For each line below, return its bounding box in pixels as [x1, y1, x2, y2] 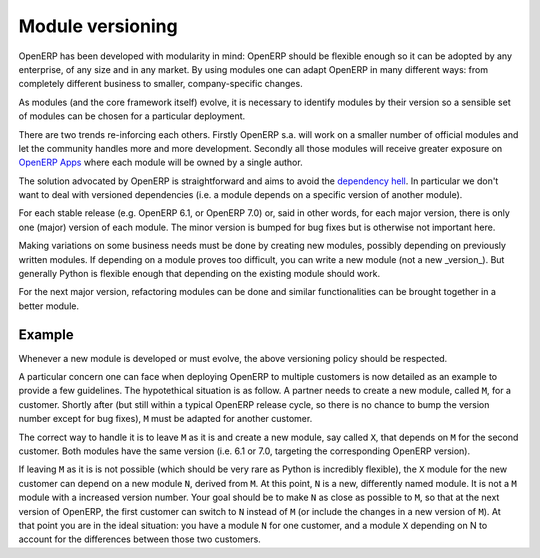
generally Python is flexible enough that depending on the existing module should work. [18, 268, 380, 280]
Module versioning [18, 15, 179, 37]
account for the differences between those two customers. [18, 533, 262, 545]
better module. [18, 300, 80, 312]
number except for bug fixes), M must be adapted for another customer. [18, 413, 313, 425]
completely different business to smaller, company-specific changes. [18, 78, 304, 90]
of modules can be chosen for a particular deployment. [18, 110, 246, 122]
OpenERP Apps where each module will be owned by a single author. [18, 156, 304, 169]
